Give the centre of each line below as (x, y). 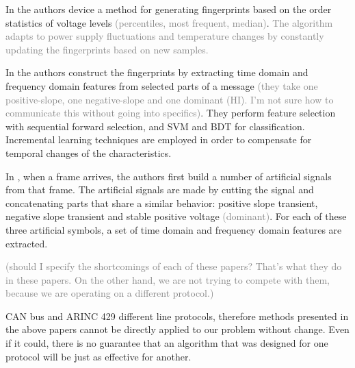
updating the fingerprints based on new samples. (107, 49)
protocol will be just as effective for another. (98, 356)
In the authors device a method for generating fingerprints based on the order (169, 9)
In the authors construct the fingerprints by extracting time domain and (157, 72)
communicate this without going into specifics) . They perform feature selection (171, 113)
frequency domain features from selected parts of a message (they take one (162, 85)
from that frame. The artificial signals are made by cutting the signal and (160, 189)
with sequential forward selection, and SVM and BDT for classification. (155, 126)
